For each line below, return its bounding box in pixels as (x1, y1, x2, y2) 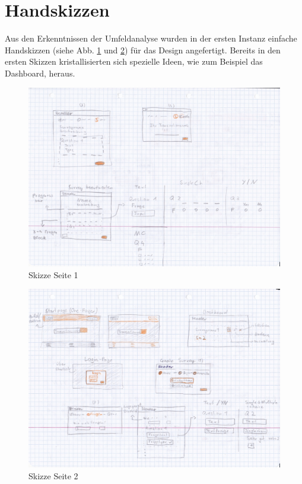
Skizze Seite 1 (28, 268, 78, 281)
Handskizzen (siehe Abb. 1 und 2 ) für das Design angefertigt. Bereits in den (5, 43, 281, 56)
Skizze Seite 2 (28, 469, 78, 482)
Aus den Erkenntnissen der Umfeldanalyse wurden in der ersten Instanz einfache (5, 32, 297, 44)
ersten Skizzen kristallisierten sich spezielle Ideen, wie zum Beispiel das (5, 55, 263, 68)
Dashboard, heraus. (5, 66, 75, 79)
